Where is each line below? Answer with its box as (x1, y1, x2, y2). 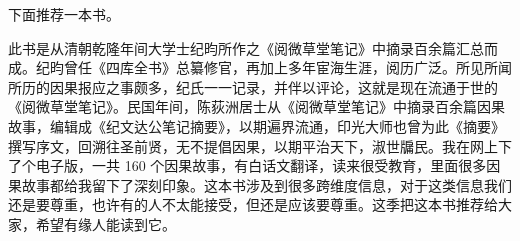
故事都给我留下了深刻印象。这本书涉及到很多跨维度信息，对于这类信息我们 (21, 174, 512, 195)
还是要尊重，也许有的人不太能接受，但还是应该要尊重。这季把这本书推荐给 (8, 194, 498, 215)
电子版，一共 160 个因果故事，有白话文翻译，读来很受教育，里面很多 (35, 155, 487, 176)
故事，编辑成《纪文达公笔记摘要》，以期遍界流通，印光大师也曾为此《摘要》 (8, 115, 505, 136)
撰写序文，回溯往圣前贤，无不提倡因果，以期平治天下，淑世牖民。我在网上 (8, 135, 498, 156)
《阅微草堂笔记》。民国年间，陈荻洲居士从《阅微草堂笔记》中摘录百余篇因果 (8, 96, 505, 117)
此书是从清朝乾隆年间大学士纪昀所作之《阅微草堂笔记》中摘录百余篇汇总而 (8, 37, 498, 58)
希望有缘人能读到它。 (35, 213, 176, 234)
